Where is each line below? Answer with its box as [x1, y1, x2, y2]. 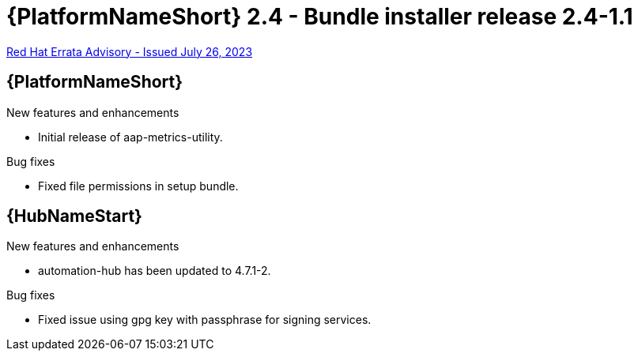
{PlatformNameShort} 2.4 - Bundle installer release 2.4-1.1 [6, 3, 633, 30]
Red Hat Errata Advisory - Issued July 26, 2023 [6, 44, 253, 58]
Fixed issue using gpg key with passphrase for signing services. [38, 313, 372, 327]
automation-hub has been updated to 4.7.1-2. [38, 264, 271, 278]
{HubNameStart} [6, 206, 142, 227]
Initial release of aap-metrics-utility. [38, 130, 223, 144]
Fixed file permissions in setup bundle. [38, 178, 239, 193]
